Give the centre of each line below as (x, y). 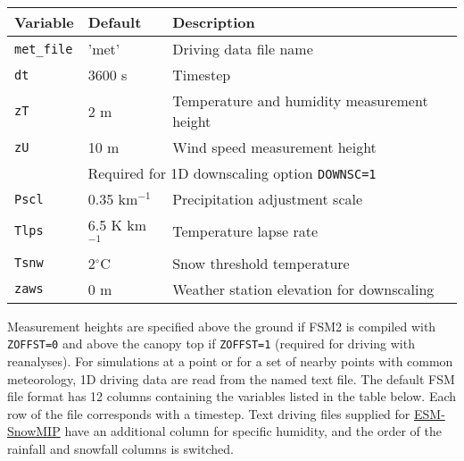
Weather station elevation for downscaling (303, 289)
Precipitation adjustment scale (268, 199)
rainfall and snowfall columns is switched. (120, 449)
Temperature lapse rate (245, 230)
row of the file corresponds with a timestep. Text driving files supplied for (209, 413)
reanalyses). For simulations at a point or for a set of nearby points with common (230, 361)
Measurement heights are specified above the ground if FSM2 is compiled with (222, 326)
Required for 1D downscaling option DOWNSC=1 (232, 173)
